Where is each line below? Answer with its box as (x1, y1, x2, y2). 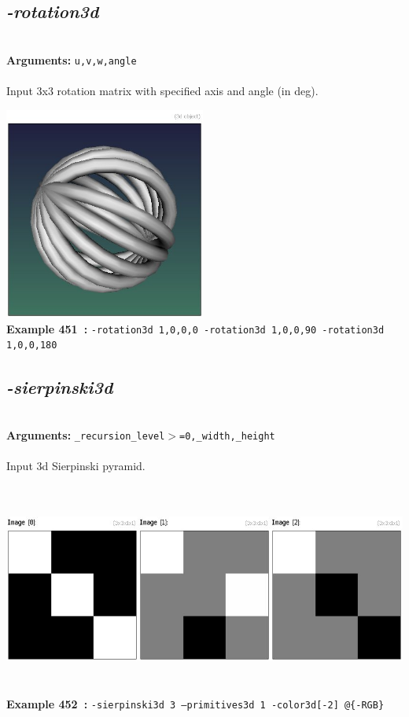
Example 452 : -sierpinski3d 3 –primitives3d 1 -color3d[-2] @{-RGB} (6, 695, 385, 711)
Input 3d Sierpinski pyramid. (6, 458, 146, 474)
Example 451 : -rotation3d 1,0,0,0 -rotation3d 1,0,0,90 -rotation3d (6, 320, 385, 336)
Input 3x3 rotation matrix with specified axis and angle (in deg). (6, 83, 319, 99)
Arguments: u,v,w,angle (6, 51, 137, 68)
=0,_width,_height (179, 430, 275, 442)
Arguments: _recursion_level (6, 426, 165, 443)
